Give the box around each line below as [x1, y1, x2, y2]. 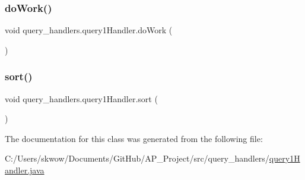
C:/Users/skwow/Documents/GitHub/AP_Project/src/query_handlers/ [5, 152, 269, 165]
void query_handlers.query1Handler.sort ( [5, 92, 158, 105]
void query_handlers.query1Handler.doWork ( [5, 24, 173, 36]
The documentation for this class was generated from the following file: [5, 132, 263, 144]
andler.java [5, 164, 45, 176]
